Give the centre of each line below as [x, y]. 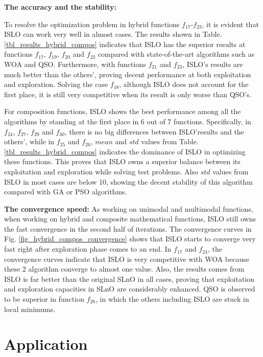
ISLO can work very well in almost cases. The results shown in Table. [113, 34]
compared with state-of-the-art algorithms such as [176, 54]
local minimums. [30, 309]
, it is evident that [230, 24]
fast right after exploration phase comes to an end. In [88, 249]
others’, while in [29, 141]
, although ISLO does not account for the [184, 84]
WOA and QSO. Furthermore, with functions [75, 64]
